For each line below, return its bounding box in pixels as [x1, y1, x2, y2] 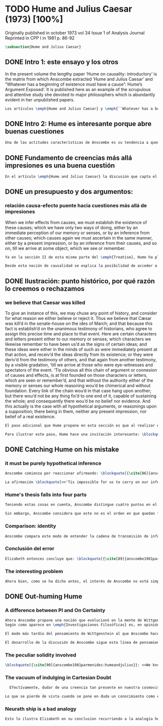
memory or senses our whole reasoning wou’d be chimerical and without [5, 383, 151, 388]
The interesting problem [5, 568, 63, 575]
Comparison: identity [5, 522, 57, 529]
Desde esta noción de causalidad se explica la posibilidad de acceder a [5, 263, 158, 268]
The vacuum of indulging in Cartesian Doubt [5, 674, 112, 681]
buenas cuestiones [5, 127, 65, 135]
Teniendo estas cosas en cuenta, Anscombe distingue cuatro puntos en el [5, 503, 158, 507]
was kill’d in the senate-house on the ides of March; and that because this [5, 320, 153, 326]
